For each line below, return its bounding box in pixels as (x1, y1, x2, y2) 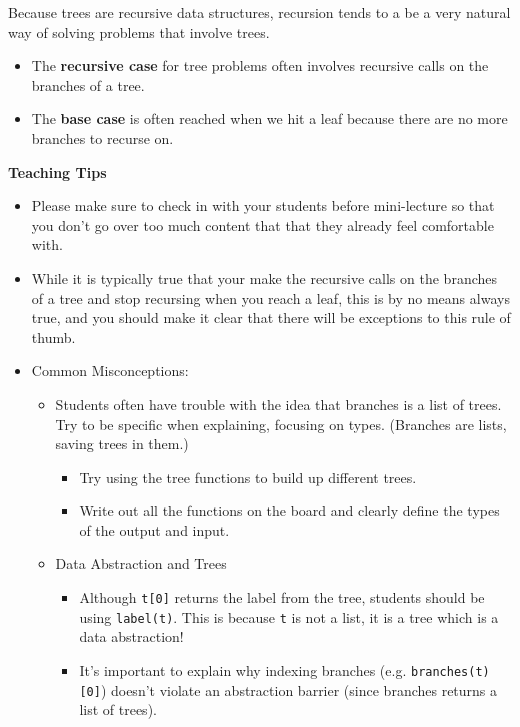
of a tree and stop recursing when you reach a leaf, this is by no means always (31, 287, 510, 308)
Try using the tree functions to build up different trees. (79, 466, 417, 487)
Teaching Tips (8, 161, 107, 182)
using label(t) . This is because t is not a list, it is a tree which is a (79, 606, 499, 627)
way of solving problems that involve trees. (8, 21, 270, 42)
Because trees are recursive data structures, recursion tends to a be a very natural (8, 2, 511, 22)
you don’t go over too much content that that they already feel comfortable (31, 214, 494, 235)
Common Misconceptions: (31, 360, 189, 381)
